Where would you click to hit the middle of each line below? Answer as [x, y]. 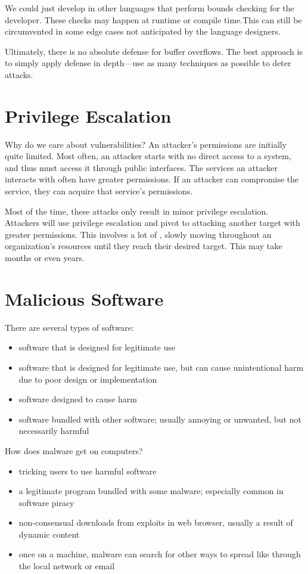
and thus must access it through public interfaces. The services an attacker [141, 167]
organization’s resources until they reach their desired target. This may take [144, 246]
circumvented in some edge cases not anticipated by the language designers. [143, 31]
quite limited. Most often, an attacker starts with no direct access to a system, [148, 156]
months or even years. [45, 258]
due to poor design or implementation [88, 379]
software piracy [46, 502]
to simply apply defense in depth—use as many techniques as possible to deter [148, 63]
